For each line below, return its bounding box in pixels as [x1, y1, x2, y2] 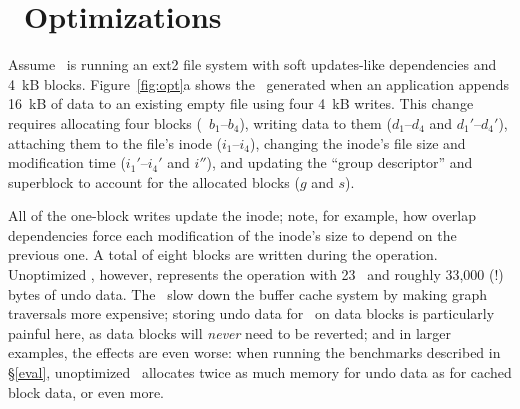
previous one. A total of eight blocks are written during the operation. [8, 244, 438, 265]
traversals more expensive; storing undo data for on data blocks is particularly [8, 303, 495, 324]
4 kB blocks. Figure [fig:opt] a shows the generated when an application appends [8, 73, 509, 94]
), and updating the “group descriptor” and [206, 152, 473, 173]
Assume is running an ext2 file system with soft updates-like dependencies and [8, 54, 497, 75]
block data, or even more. [8, 381, 165, 402]
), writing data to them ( [239, 112, 392, 133]
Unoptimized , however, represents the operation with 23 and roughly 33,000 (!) [8, 264, 504, 285]
